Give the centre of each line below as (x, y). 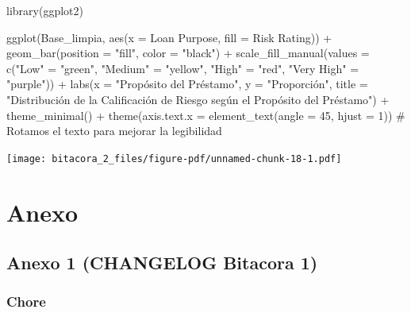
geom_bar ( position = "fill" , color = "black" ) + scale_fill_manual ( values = (188, 53)
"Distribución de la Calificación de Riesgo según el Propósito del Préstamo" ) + (198, 99)
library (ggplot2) (45, 10)
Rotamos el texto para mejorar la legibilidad (114, 131)
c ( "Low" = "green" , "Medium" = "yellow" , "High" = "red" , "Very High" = (183, 68)
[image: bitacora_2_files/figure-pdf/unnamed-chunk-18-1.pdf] (174, 158)
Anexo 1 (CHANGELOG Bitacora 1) (162, 263)
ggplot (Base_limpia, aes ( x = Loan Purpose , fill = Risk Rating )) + (169, 37)
